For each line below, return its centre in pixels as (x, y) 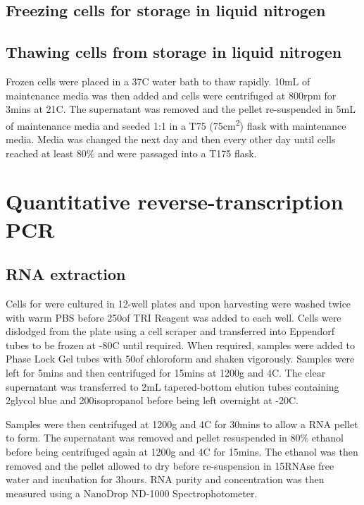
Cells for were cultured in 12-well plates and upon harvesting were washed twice (178, 303)
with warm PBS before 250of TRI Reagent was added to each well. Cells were (174, 317)
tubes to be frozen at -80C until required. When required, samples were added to (180, 345)
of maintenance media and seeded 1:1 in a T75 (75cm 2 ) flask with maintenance (176, 124)
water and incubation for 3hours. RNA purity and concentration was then (165, 479)
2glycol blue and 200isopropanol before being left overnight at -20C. (152, 400)
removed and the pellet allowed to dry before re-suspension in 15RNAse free (170, 465)
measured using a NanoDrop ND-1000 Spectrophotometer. (132, 493)
